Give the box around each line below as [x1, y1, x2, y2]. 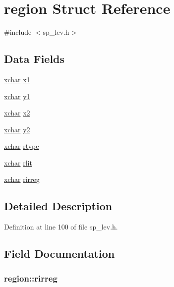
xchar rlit [4, 157, 32, 168]
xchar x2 [4, 108, 30, 118]
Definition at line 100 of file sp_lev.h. [4, 222, 118, 232]
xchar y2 [4, 124, 30, 134]
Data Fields [4, 51, 65, 66]
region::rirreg [4, 272, 58, 284]
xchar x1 [4, 74, 30, 84]
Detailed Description [4, 198, 113, 214]
